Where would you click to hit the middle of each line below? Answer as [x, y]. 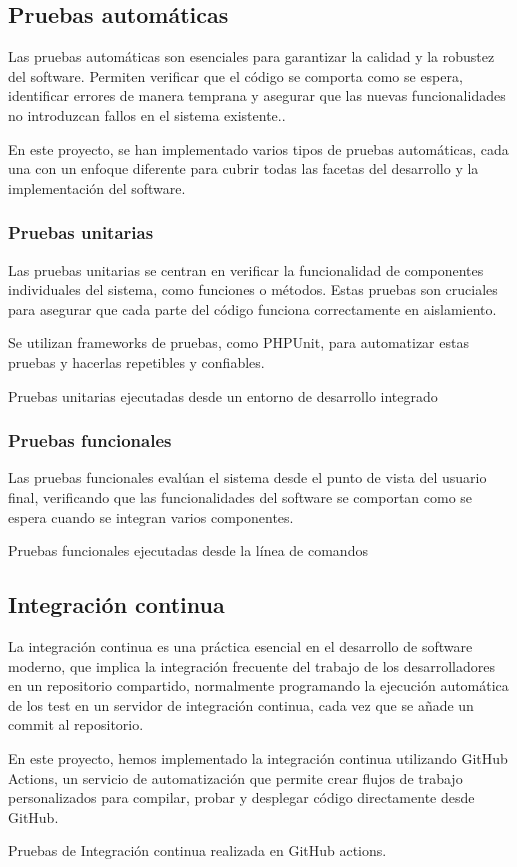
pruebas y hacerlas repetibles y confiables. [136, 361]
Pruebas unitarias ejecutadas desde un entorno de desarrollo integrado [223, 395]
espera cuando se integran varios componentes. [151, 516]
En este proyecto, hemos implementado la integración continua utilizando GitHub [258, 757]
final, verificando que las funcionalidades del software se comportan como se [240, 496]
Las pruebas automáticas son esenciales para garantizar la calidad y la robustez [251, 56]
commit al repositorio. [76, 724]
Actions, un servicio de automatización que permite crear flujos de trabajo [235, 777]
